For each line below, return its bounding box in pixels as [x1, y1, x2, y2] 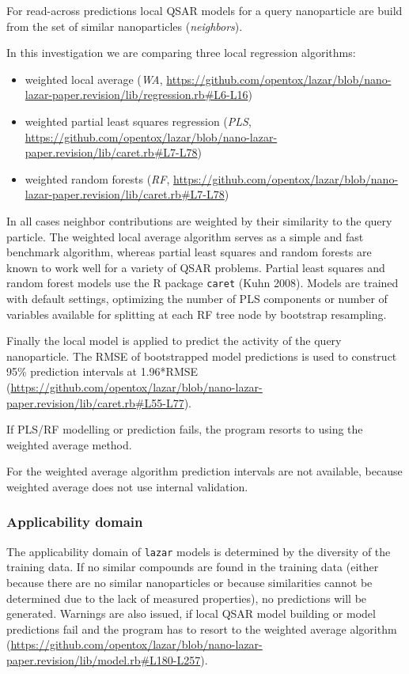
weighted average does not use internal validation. [6, 478, 248, 494]
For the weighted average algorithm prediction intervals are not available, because [6, 463, 403, 479]
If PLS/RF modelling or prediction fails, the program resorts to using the [6, 421, 363, 437]
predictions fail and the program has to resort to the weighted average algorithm [6, 620, 397, 637]
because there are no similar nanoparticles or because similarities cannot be [6, 574, 373, 590]
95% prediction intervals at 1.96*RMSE [6, 363, 199, 380]
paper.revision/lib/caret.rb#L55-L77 [6, 394, 184, 411]
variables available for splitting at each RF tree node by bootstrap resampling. [6, 305, 387, 322]
